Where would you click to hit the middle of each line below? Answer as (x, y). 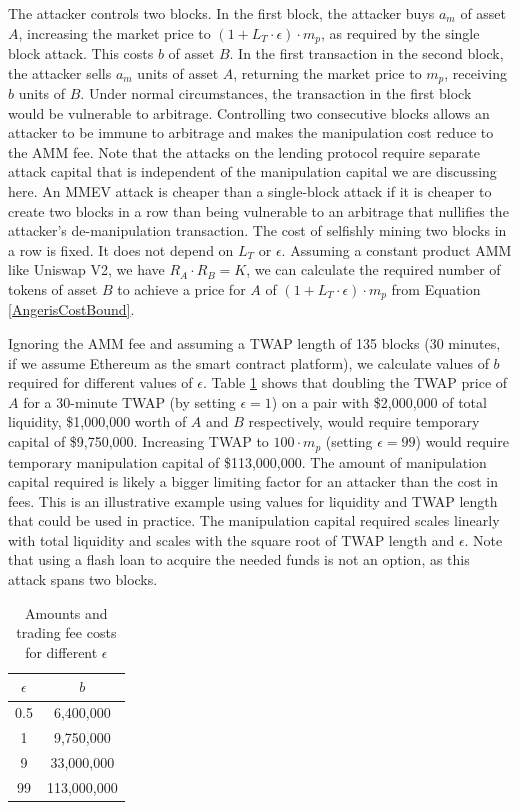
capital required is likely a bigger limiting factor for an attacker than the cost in (253, 481)
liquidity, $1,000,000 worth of (97, 421)
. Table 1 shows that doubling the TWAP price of (355, 382)
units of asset (178, 72)
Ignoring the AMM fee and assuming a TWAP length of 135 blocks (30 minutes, (254, 343)
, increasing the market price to (114, 32)
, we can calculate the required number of (373, 269)
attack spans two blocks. (83, 579)
